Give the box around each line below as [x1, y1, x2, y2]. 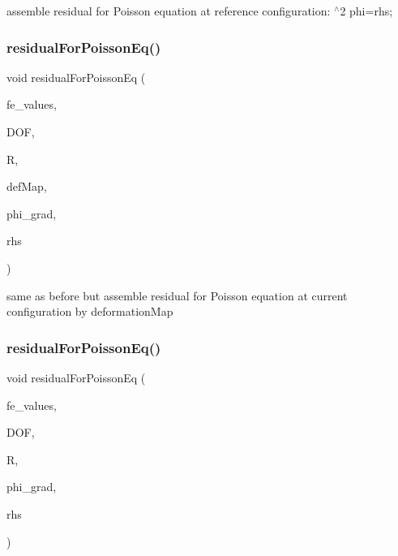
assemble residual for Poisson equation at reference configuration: [6, 2, 331, 19]
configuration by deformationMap [6, 303, 173, 320]
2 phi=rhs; [340, 2, 393, 19]
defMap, [6, 178, 47, 195]
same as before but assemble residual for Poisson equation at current [6, 287, 348, 304]
